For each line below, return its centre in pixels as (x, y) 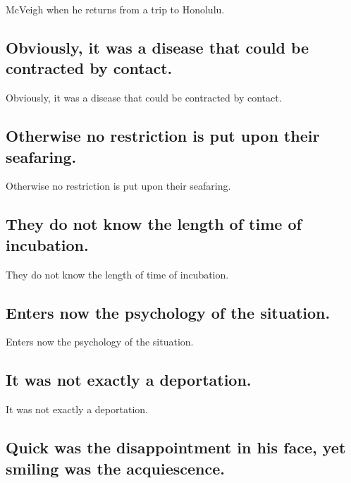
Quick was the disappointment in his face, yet (176, 447)
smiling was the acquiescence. (115, 468)
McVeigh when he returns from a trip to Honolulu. (115, 9)
